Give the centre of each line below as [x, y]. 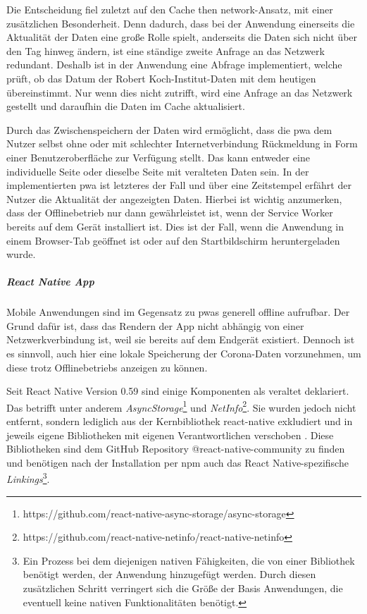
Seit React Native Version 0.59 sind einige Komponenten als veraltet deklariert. [178, 391]
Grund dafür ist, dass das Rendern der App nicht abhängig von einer [155, 325]
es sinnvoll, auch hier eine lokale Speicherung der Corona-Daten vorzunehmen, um [184, 354]
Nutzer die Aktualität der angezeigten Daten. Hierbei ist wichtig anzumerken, [174, 198]
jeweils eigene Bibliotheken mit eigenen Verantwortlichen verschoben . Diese [170, 435]
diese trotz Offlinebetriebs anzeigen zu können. [107, 367]
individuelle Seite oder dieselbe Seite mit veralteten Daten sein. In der [158, 171]
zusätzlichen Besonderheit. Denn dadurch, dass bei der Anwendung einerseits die [181, 23]
